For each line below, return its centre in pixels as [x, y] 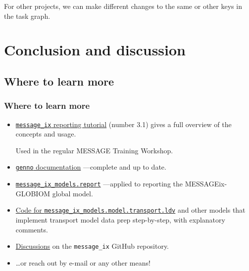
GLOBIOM [33, 193]
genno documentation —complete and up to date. [91, 167]
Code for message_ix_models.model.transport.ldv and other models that [130, 210]
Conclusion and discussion [95, 50]
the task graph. [27, 16]
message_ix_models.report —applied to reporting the [99, 184]
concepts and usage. [46, 134]
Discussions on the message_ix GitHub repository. [92, 246]
